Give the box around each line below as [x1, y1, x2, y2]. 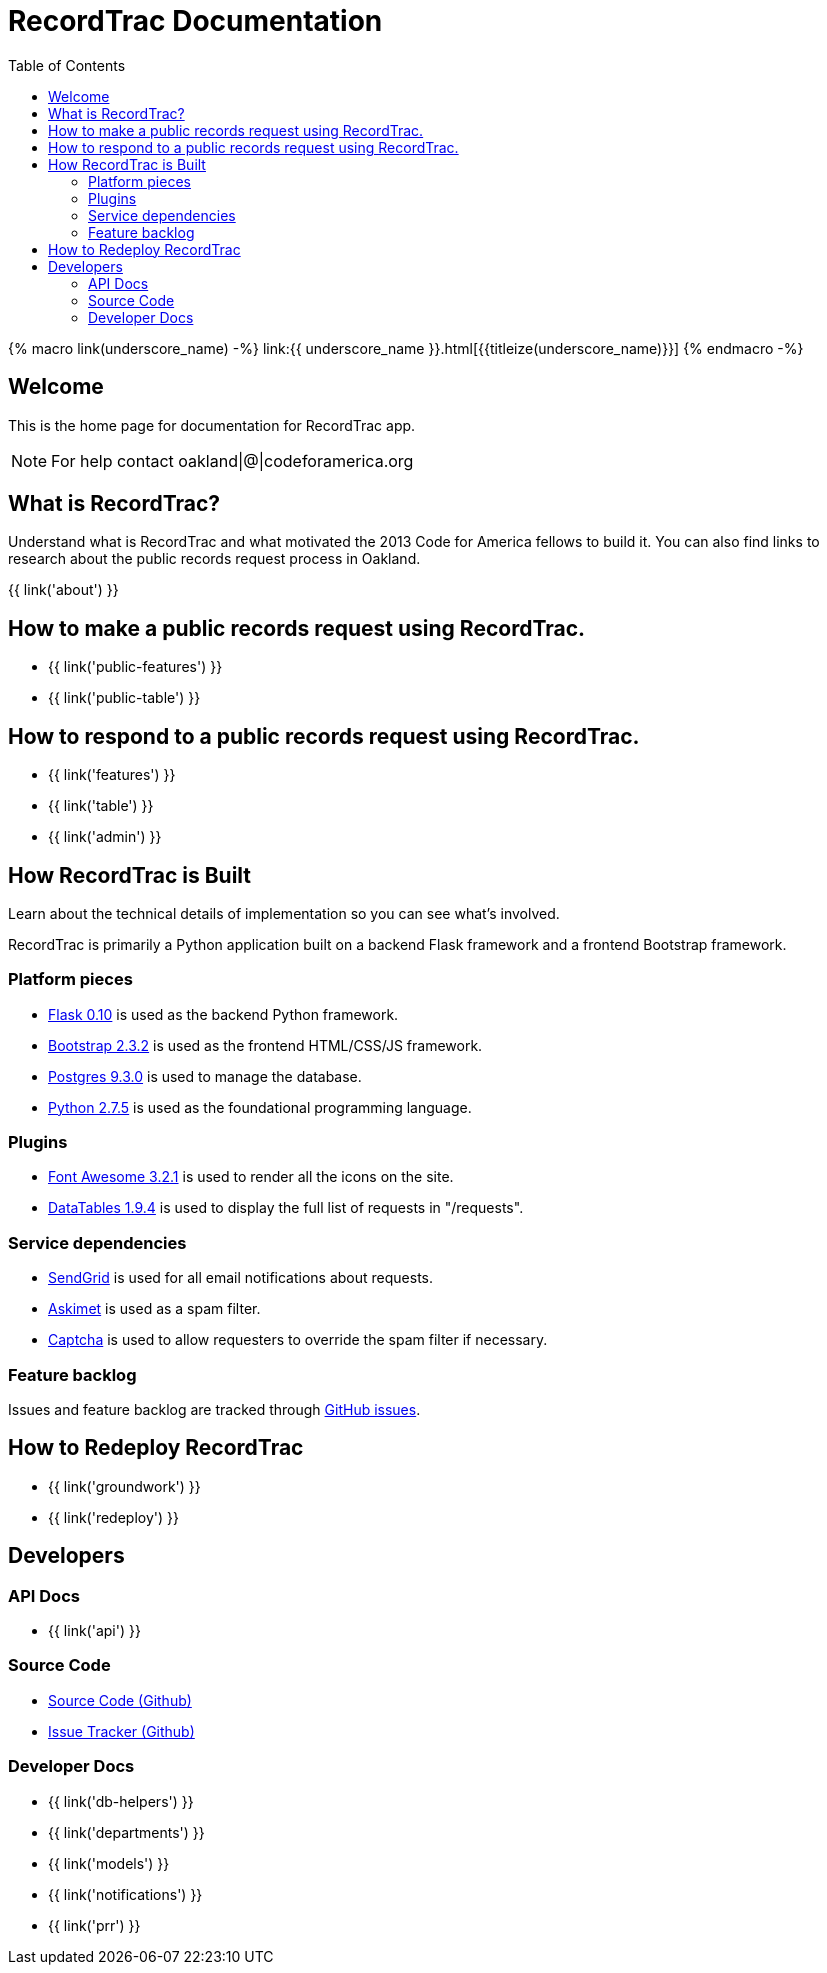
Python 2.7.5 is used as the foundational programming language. [48, 1098, 472, 1116]
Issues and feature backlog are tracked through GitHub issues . [8, 1400, 421, 1418]
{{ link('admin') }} [48, 828, 162, 846]
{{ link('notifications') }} [48, 1885, 203, 1903]
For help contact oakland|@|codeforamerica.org [51, 450, 414, 471]
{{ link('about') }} [8, 581, 119, 599]
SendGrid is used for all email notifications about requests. [48, 1269, 434, 1287]
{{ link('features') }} [48, 766, 176, 784]
